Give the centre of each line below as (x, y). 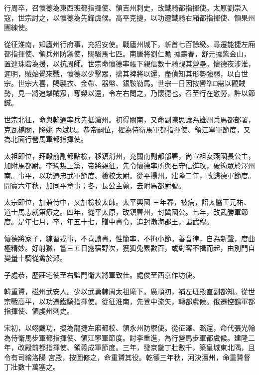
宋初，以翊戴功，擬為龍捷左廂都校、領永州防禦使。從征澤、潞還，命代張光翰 (129, 328)
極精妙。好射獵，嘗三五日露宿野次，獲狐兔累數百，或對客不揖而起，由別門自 (129, 248)
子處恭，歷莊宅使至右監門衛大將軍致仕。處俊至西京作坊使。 (102, 274)
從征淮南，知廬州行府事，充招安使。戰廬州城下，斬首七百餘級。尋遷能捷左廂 (129, 44)
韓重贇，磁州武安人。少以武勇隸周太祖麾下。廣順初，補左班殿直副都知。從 (126, 291)
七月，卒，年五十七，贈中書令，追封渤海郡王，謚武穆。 (122, 221)
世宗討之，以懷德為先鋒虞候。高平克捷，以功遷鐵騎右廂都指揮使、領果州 (136, 17)
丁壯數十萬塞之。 (32, 367)
